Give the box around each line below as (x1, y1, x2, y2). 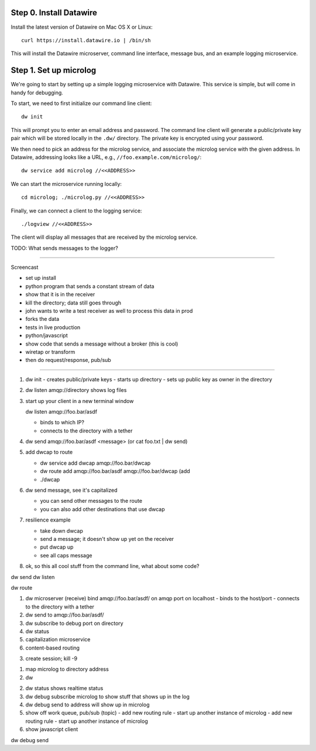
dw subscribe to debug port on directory (25, 620, 123, 627)
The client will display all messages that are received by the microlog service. (11, 234, 198, 241)
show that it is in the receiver (25, 291, 95, 298)
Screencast (11, 264, 39, 271)
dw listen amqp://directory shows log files (25, 387, 127, 394)
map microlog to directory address (25, 666, 109, 673)
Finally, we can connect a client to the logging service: (11, 207, 142, 214)
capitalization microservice (25, 636, 91, 643)
